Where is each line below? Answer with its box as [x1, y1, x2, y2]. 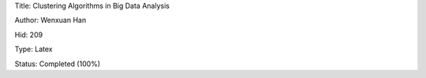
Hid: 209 [14, 30, 43, 39]
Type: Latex [14, 44, 53, 54]
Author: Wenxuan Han [14, 16, 87, 25]
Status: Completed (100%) [14, 59, 101, 69]
